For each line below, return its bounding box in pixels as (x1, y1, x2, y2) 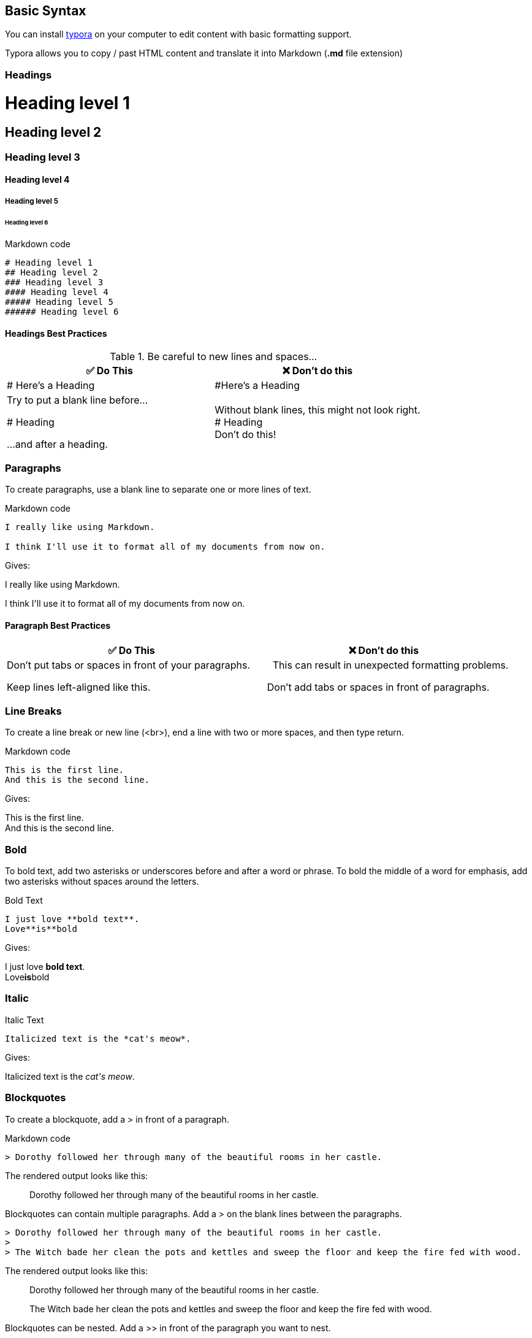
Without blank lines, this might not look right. (215, 403, 420, 416)
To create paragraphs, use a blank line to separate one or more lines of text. (5, 484, 311, 495)
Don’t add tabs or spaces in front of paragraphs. (267, 680, 490, 693)
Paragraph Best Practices (5, 620, 111, 631)
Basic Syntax (5, 3, 86, 18)
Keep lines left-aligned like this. (7, 680, 151, 693)
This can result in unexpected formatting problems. (272, 658, 509, 671)
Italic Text (5, 1014, 44, 1025)
